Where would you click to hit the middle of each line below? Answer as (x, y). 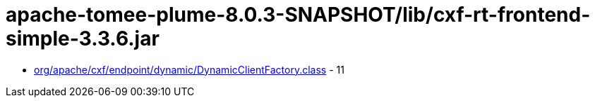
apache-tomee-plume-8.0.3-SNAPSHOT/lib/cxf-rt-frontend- (298, 15)
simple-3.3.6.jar (83, 39)
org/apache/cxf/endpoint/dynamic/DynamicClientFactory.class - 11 (189, 69)
